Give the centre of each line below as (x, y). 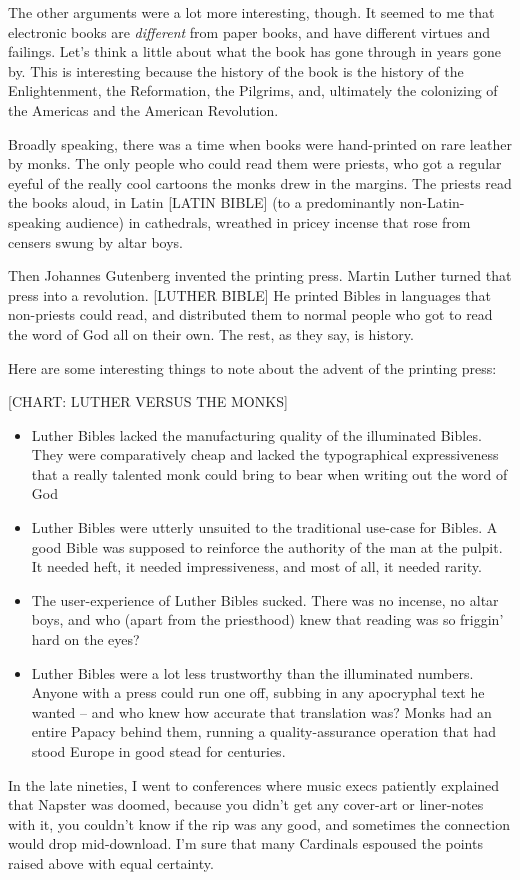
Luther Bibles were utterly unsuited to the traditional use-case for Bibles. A (264, 527)
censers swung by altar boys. (95, 241)
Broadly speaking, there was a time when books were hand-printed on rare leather (260, 143)
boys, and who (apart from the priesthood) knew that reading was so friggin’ (267, 619)
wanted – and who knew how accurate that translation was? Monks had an (261, 711)
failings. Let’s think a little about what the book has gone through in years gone (254, 51)
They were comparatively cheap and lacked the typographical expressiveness (265, 454)
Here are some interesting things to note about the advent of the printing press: (252, 367)
